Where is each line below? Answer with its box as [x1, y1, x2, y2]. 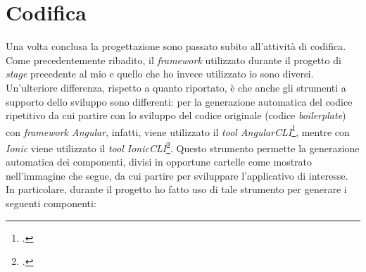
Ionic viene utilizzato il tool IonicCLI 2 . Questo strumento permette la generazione [6, 138, 360, 155]
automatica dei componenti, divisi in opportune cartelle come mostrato [6, 154, 313, 169]
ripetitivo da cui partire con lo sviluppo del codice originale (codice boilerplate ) [6, 108, 346, 123]
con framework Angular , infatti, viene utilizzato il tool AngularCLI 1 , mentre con [6, 122, 350, 139]
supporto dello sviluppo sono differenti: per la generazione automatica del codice [6, 94, 353, 109]
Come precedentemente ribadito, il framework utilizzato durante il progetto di [6, 52, 341, 67]
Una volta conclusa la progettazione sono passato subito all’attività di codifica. [6, 39, 346, 54]
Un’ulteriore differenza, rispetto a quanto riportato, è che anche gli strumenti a [6, 80, 346, 94]
